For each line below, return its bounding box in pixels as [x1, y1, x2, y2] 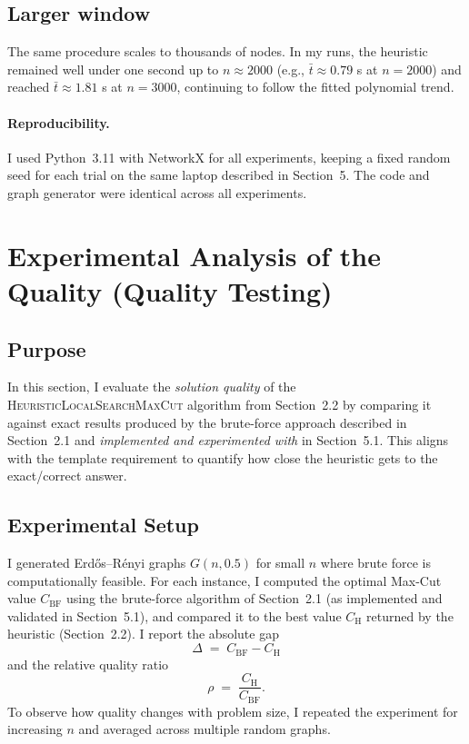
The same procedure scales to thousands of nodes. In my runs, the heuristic [7, 42, 428, 61]
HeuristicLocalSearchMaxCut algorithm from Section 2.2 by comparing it [7, 394, 432, 413]
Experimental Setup [7, 511, 199, 539]
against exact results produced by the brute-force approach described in [7, 412, 407, 432]
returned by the [366, 606, 454, 625]
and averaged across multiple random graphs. [78, 719, 331, 739]
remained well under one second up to [7, 59, 219, 78]
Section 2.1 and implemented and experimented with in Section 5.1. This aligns [7, 431, 449, 450]
